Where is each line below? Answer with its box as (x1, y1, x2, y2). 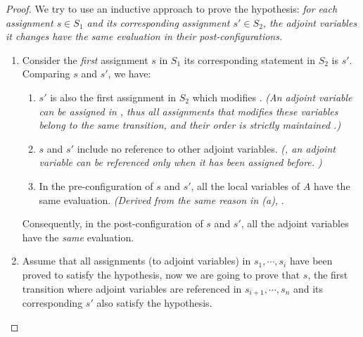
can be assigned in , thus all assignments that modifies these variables (39, 103, 338, 118)
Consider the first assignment (22, 52, 148, 67)
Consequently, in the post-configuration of (22, 216, 203, 231)
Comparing (22, 66, 70, 81)
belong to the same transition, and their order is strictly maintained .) (39, 117, 341, 132)
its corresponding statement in (184, 52, 315, 67)
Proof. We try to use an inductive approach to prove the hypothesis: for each (6, 1, 338, 15)
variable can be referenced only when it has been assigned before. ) (39, 155, 322, 170)
